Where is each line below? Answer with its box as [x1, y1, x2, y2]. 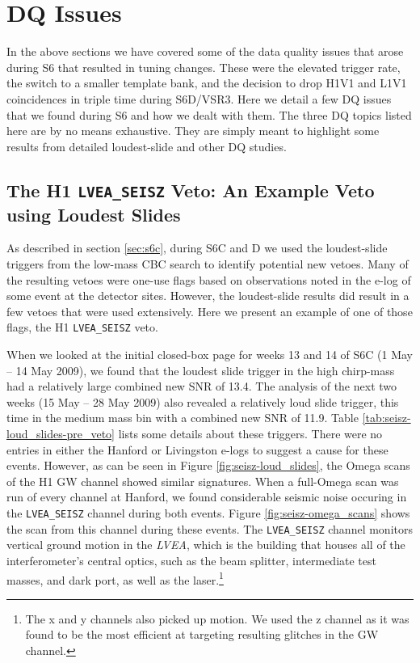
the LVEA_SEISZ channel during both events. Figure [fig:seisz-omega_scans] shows [6, 505, 410, 522]
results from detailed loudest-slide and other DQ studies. [6, 137, 287, 154]
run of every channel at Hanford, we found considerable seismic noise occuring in [6, 488, 407, 505]
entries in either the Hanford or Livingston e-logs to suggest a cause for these [6, 441, 388, 458]
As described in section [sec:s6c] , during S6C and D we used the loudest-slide [6, 239, 388, 256]
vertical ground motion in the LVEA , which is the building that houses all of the [6, 536, 405, 553]
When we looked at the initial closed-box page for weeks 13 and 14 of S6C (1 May [6, 346, 413, 363]
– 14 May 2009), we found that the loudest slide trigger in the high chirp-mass [6, 361, 395, 378]
